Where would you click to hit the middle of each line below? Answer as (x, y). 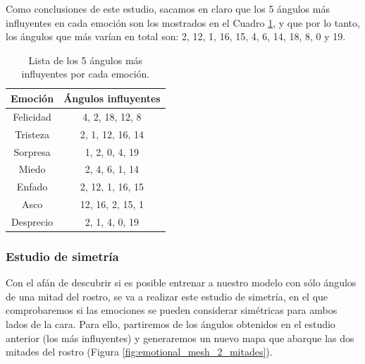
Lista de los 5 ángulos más (86, 60)
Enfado (32, 187)
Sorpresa (32, 151)
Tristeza (32, 134)
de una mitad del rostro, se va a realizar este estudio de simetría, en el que (167, 296)
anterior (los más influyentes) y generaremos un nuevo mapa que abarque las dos (180, 338)
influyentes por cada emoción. (86, 74)
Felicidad (32, 116)
